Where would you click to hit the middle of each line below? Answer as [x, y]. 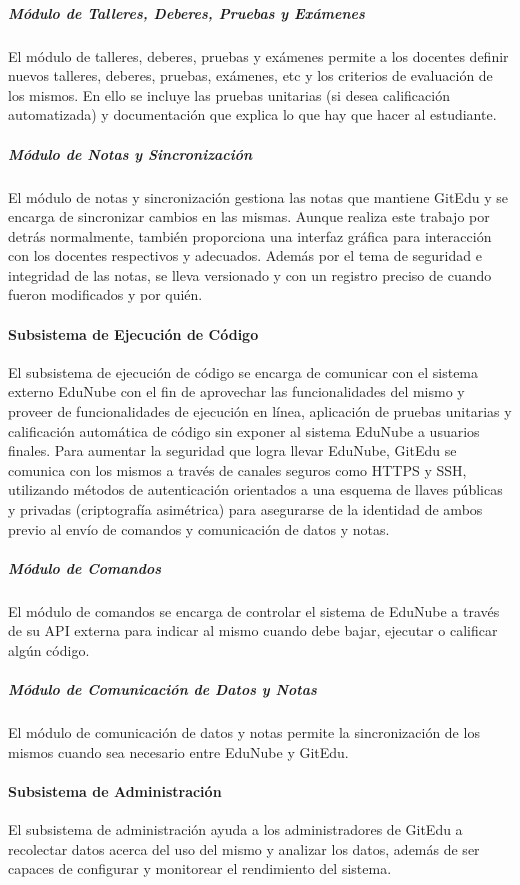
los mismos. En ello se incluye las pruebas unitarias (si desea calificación [229, 94]
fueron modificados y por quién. [105, 294]
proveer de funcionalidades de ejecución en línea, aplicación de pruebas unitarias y [260, 411]
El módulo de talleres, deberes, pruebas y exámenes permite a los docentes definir [258, 55]
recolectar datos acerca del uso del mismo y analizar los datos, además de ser [244, 848]
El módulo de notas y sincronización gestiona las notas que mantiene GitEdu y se [258, 196]
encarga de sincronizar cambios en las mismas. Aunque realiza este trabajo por [249, 216]
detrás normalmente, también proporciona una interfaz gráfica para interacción [250, 235]
